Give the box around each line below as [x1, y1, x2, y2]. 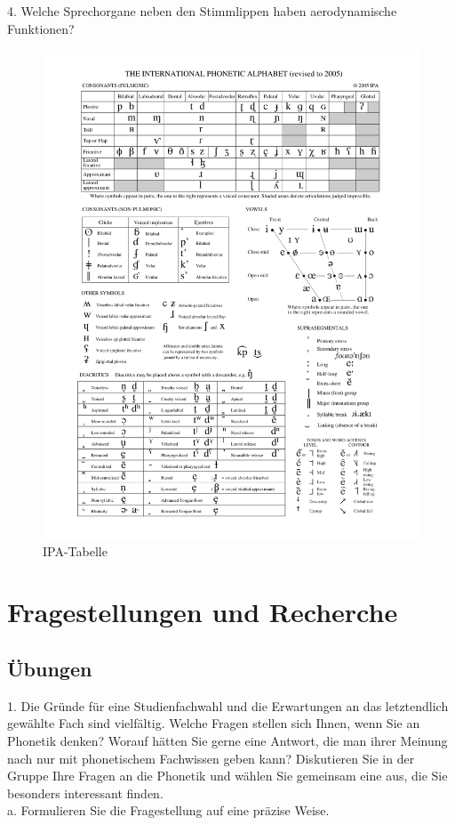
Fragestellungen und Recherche [7, 594, 398, 630]
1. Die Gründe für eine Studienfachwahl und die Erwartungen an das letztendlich [7, 696, 449, 715]
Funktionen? [7, 19, 75, 37]
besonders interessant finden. [7, 783, 164, 802]
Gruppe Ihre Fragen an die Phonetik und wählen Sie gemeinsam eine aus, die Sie [7, 766, 448, 785]
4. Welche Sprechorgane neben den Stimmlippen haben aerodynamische [7, 2, 397, 20]
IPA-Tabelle [43, 541, 108, 560]
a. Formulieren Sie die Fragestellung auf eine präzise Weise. [7, 801, 330, 820]
